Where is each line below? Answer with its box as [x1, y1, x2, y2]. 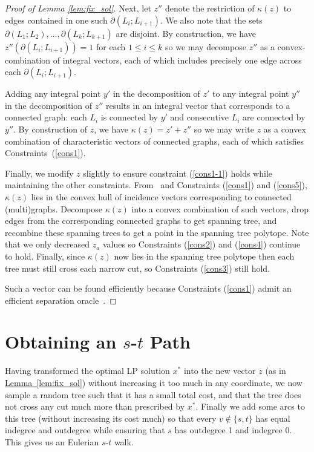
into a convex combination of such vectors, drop [131, 202, 309, 215]
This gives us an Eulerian [5, 435, 99, 448]
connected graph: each [5, 111, 87, 123]
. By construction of [13, 122, 88, 135]
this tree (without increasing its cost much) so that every [5, 411, 217, 424]
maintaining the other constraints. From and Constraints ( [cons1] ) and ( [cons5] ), [5, 179, 307, 191]
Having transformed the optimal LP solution [5, 364, 170, 377]
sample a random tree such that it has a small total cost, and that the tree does [5, 388, 301, 401]
